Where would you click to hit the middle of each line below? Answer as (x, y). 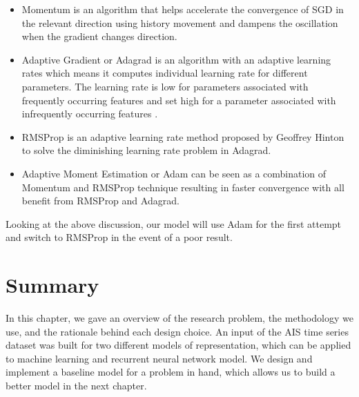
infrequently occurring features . (90, 114)
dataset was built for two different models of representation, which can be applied (178, 345)
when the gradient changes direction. (99, 36)
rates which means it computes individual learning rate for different (165, 73)
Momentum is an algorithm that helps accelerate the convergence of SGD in (183, 9)
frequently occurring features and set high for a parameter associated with (179, 100)
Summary (52, 285)
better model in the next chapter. (76, 385)
